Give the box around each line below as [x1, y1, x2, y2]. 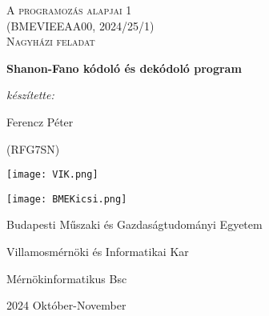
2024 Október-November [6, 297, 126, 314]
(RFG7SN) [6, 140, 60, 157]
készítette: [6, 86, 54, 103]
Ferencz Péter [6, 113, 74, 130]
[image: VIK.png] [6, 169, 98, 181]
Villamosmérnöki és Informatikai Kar [6, 243, 189, 260]
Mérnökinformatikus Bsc [6, 270, 127, 286]
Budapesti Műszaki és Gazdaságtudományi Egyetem [6, 216, 263, 233]
